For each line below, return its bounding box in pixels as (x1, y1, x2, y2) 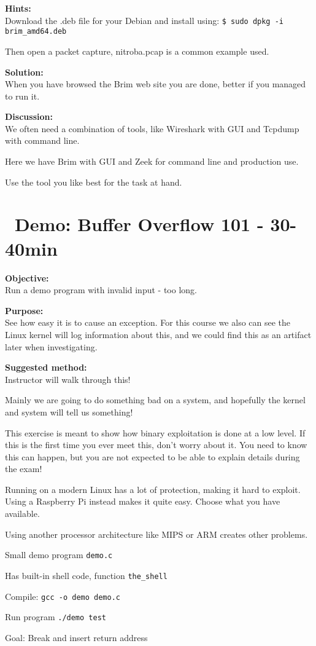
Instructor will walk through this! (5, 372, 131, 385)
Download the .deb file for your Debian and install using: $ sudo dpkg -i (5, 14, 284, 26)
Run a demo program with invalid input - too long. (5, 283, 197, 296)
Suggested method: (5, 361, 87, 374)
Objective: (5, 271, 49, 284)
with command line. (5, 134, 80, 147)
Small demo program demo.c (5, 548, 113, 561)
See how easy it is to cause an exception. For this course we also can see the (5, 316, 291, 329)
